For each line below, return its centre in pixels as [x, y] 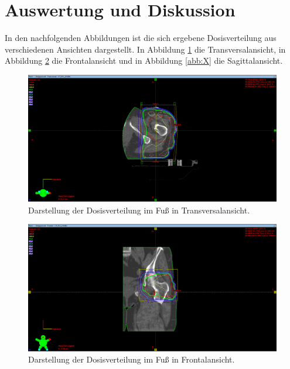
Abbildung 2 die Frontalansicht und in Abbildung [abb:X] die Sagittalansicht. [144, 61]
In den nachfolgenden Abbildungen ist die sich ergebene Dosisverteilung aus [141, 38]
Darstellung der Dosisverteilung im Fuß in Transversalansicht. [139, 210]
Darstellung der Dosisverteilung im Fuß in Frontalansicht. [132, 359]
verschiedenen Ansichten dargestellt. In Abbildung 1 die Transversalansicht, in [145, 49]
